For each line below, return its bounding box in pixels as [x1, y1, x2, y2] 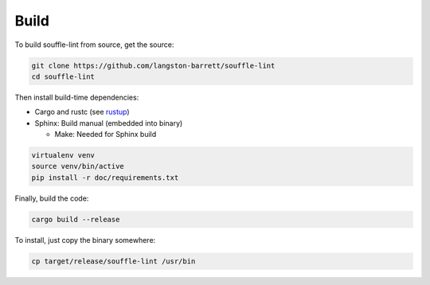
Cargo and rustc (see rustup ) [34, 107, 131, 117]
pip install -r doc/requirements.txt [31, 173, 179, 182]
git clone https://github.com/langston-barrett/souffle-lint [31, 61, 276, 70]
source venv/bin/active [31, 162, 125, 171]
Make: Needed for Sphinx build [54, 130, 157, 139]
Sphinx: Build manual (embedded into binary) [34, 118, 183, 127]
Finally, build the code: [14, 193, 89, 203]
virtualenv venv [31, 151, 96, 160]
